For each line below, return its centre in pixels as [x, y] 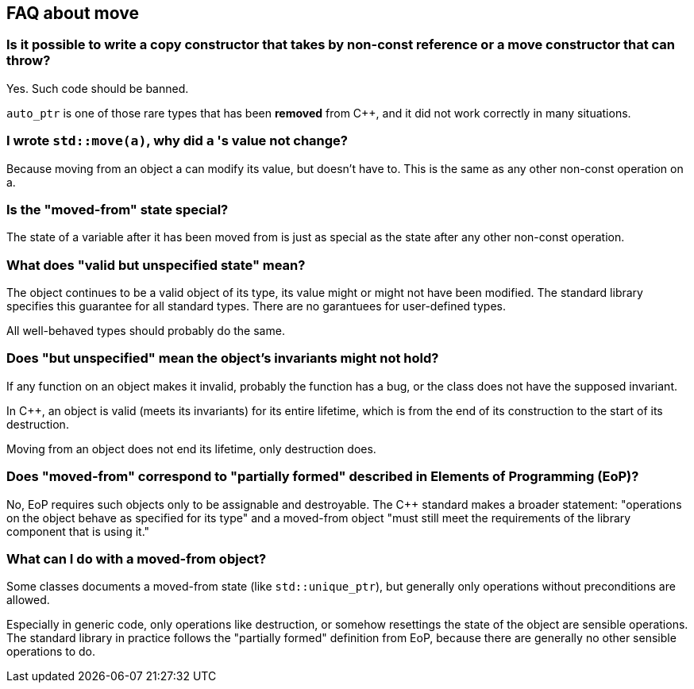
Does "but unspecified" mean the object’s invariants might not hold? [223, 358]
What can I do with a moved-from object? [137, 558]
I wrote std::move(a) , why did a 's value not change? [177, 141]
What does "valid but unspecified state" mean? [156, 265]
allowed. [28, 600]
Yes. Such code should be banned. [98, 88]
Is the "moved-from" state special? [118, 209]
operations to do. [51, 652]
